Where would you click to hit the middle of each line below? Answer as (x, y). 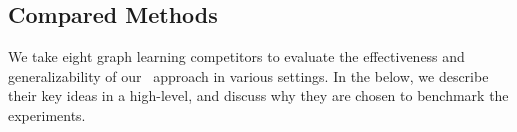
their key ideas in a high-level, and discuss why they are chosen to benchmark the (258, 95)
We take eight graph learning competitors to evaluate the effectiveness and (236, 56)
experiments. (47, 114)
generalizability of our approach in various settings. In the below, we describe (248, 75)
